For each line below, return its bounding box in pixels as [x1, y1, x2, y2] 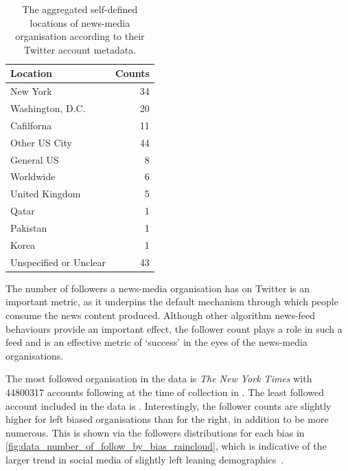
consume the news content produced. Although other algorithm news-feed [5, 307, 316, 322]
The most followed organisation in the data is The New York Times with [5, 371, 312, 386]
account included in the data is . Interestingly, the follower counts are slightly [5, 398, 332, 413]
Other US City [10, 135, 72, 149]
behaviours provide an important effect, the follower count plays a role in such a [5, 321, 343, 336]
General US [10, 152, 59, 166]
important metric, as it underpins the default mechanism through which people [5, 294, 338, 309]
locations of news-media [30, 15, 130, 30]
